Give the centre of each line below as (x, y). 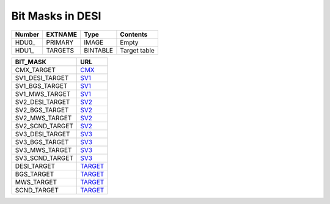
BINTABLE (98, 50)
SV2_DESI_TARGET (42, 102)
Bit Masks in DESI (56, 16)
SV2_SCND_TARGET (44, 126)
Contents (134, 34)
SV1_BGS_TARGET (41, 86)
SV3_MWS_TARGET (43, 150)
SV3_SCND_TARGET (44, 158)
